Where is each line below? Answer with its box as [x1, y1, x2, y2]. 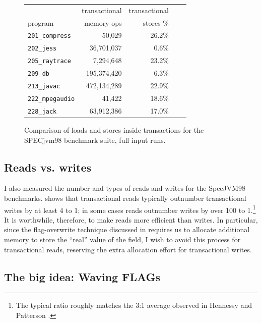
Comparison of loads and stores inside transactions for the [24, 125, 204, 135]
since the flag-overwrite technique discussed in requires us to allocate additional [4, 224, 250, 235]
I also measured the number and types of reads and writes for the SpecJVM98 [4, 183, 246, 193]
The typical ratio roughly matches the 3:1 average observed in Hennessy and [16, 300, 252, 310]
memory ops [84, 17, 122, 28]
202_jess [28, 45, 57, 52]
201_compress [28, 32, 71, 40]
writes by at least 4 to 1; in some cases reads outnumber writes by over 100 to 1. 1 [4, 203, 256, 215]
